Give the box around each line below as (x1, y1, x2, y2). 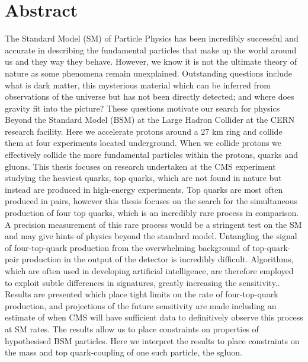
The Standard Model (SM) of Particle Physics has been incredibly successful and (5, 32, 299, 45)
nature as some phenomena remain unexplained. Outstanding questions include (5, 66, 293, 79)
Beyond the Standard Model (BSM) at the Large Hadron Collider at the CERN (5, 113, 295, 126)
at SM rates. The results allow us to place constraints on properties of (5, 322, 259, 335)
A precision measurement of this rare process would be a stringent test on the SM (5, 218, 302, 230)
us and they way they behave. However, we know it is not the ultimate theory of (5, 55, 297, 68)
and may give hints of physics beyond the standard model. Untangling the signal (5, 230, 297, 242)
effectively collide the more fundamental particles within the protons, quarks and (5, 148, 299, 161)
